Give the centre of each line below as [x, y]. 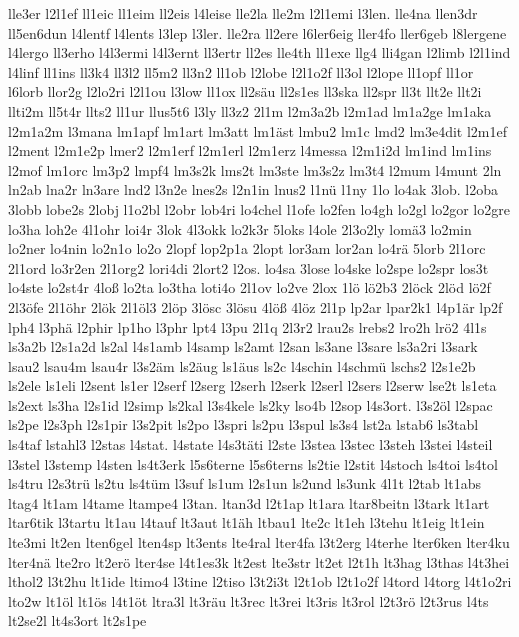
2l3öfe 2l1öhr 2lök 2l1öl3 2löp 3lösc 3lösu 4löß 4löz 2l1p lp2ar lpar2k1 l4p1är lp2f [255, 306]
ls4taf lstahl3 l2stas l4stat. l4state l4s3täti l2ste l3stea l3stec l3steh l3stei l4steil [250, 444]
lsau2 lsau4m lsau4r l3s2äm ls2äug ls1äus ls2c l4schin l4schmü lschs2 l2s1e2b [242, 365]
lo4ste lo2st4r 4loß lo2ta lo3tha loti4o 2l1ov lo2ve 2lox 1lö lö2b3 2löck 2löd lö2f [249, 287]
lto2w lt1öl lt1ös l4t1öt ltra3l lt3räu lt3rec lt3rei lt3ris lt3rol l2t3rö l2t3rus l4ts [248, 600]
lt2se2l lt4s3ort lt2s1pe [77, 620]
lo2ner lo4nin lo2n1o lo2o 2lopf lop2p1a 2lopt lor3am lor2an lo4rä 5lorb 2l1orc [247, 248]
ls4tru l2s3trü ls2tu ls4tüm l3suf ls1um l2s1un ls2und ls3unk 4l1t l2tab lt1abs [245, 483]
